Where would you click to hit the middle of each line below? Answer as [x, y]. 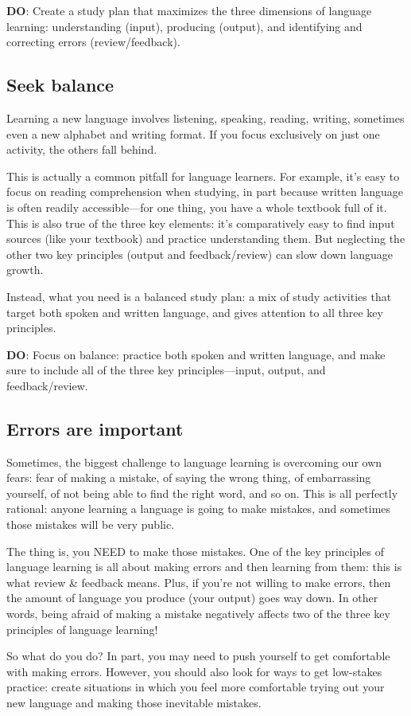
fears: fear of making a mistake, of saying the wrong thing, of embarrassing [189, 477]
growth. [25, 270]
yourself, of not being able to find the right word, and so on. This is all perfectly [202, 493]
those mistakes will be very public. [91, 524]
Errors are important [95, 428]
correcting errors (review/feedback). [93, 42]
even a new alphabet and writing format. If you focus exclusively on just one [193, 133]
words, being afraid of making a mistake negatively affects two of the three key [198, 614]
